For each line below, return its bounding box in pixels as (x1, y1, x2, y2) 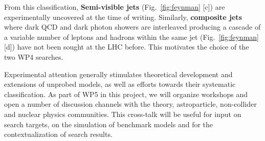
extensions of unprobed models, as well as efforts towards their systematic (4, 79, 236, 89)
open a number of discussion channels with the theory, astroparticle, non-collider (4, 99, 257, 109)
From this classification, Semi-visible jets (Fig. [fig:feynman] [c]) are (4, 2, 225, 12)
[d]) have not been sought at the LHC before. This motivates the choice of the (4, 41, 249, 52)
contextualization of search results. (4, 129, 113, 139)
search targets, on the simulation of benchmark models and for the (4, 119, 213, 129)
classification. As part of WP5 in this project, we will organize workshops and (4, 88, 248, 99)
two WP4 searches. (4, 51, 63, 62)
